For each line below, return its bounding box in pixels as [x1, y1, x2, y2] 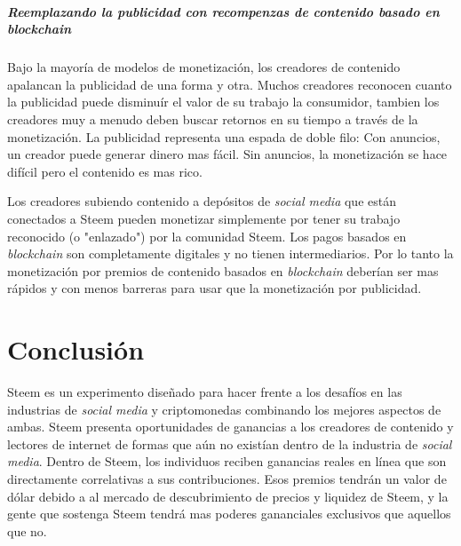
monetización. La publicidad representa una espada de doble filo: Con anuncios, [7, 127, 441, 146]
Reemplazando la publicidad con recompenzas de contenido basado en [7, 2, 440, 20]
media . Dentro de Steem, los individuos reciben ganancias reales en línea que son [7, 452, 447, 471]
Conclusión [7, 331, 145, 368]
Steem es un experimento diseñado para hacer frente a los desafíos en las [7, 383, 402, 400]
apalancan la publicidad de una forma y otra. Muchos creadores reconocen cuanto [7, 75, 452, 93]
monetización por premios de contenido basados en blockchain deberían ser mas [7, 261, 439, 280]
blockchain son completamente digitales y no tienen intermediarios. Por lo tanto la [7, 244, 454, 263]
